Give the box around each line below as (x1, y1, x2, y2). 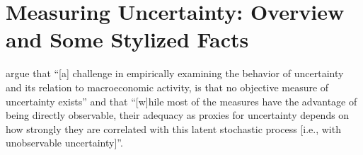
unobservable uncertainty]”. (6, 135, 123, 150)
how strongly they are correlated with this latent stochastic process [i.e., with (6, 121, 341, 136)
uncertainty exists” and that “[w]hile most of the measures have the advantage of (6, 93, 357, 108)
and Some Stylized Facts (6, 25, 249, 54)
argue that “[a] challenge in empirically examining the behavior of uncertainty (6, 66, 344, 81)
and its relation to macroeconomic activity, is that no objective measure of (6, 79, 329, 94)
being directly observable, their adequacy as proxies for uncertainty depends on (6, 108, 350, 122)
